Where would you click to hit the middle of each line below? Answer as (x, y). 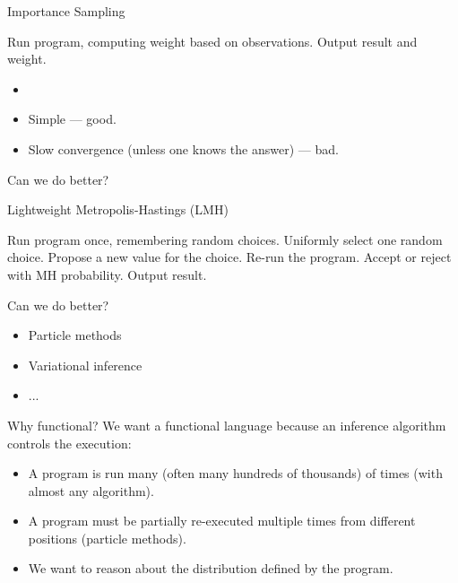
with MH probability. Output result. (107, 274)
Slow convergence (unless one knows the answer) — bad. (183, 148)
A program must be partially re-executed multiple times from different (222, 521)
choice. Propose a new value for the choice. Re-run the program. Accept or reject (229, 257)
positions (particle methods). (107, 538)
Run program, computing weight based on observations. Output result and (212, 41)
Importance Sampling (66, 11)
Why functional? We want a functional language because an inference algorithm (227, 425)
